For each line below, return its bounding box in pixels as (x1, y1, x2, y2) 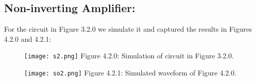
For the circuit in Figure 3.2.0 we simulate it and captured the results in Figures (4, 24, 252, 34)
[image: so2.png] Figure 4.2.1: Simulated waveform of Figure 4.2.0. (24, 67, 236, 78)
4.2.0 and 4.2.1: (4, 33, 51, 44)
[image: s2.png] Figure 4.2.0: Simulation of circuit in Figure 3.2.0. (24, 50, 234, 61)
